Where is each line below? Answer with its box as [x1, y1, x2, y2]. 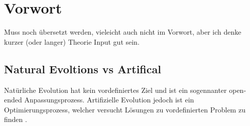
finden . [4, 114, 27, 124]
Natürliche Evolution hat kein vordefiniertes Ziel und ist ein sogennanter [4, 84, 227, 95]
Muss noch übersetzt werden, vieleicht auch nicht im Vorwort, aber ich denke [4, 27, 241, 37]
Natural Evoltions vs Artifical [4, 61, 161, 76]
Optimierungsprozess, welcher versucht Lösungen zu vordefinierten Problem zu [4, 104, 245, 114]
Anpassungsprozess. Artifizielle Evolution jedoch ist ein [24, 94, 194, 105]
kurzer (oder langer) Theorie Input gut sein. [4, 36, 140, 47]
